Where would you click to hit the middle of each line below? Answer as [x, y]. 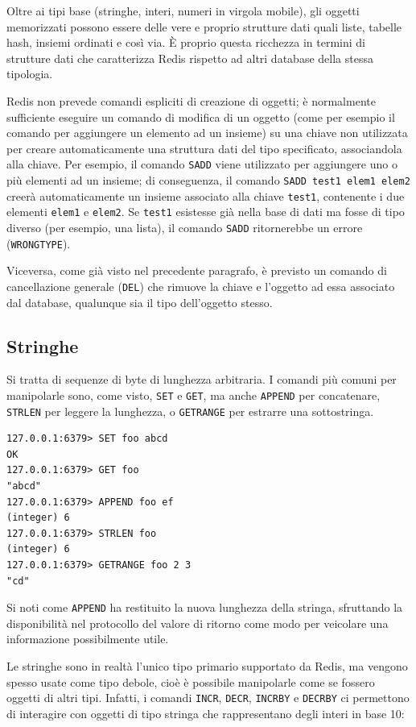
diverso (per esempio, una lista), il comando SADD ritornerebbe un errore [185, 227]
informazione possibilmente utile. [88, 639]
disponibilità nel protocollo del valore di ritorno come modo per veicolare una [198, 623]
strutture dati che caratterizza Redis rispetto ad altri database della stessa [190, 58]
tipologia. [30, 74]
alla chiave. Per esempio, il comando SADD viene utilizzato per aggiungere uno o [202, 164]
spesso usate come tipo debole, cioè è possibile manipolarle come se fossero [191, 681]
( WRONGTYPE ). [39, 243]
